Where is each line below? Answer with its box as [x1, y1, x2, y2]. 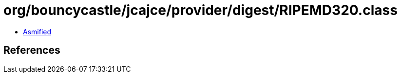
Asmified [23, 27, 52, 36]
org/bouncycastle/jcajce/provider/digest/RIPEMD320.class [3, 2, 398, 18]
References [3, 44, 60, 57]
